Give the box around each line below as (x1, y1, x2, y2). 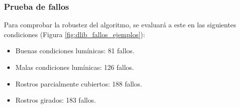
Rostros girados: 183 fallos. (15, 95, 96, 105)
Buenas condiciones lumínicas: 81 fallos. (15, 45, 134, 56)
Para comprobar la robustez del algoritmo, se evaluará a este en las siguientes (4, 20, 236, 30)
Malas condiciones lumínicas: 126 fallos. (15, 62, 134, 72)
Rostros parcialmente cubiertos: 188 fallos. (15, 78, 142, 88)
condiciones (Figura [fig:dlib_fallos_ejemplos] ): (4, 29, 145, 39)
